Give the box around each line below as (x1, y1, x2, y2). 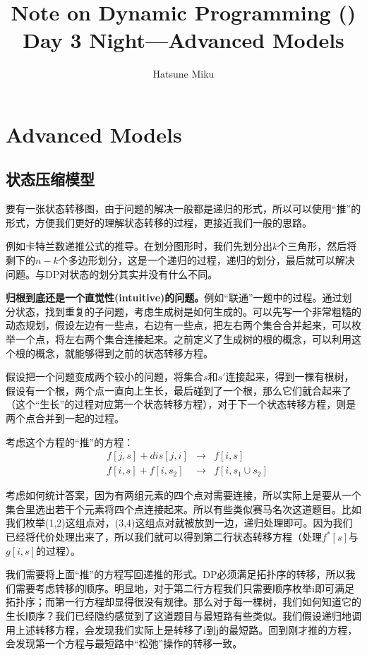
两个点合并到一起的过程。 (6, 411, 124, 426)
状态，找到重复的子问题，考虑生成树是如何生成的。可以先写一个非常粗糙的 (15, 304, 361, 318)
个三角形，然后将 (277, 239, 357, 253)
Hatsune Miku (152, 66, 215, 81)
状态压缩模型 (6, 168, 95, 190)
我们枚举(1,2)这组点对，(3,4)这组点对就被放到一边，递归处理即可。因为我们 (6, 515, 353, 530)
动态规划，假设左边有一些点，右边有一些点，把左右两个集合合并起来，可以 (6, 318, 351, 332)
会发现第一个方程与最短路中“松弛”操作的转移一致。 (6, 636, 243, 651)
